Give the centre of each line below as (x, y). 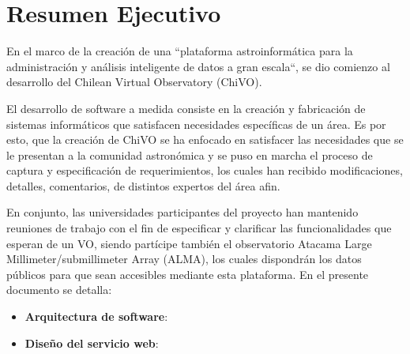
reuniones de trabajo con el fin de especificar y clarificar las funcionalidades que (199, 228)
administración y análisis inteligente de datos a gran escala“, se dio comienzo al (198, 66)
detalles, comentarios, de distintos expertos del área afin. (143, 185)
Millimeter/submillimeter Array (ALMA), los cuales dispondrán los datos (184, 259)
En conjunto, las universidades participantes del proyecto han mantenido (182, 212)
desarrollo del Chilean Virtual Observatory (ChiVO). (134, 82)
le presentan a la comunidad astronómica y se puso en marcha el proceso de (190, 154)
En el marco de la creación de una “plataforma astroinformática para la (180, 51)
